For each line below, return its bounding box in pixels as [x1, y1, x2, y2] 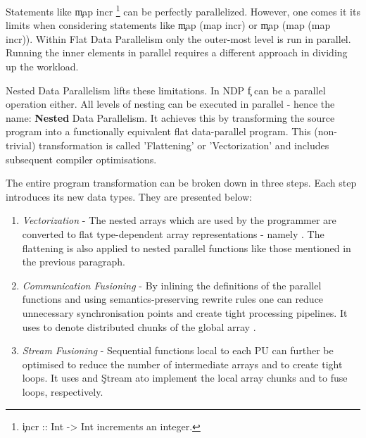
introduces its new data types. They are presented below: [6, 189, 253, 204]
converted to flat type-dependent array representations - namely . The [22, 226, 324, 241]
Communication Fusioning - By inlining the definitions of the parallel [22, 277, 322, 292]
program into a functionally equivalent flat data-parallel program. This [6, 124, 311, 139]
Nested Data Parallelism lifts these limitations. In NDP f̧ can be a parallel [6, 82, 326, 97]
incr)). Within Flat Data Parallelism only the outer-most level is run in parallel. [6, 31, 351, 46]
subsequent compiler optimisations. [6, 151, 157, 166]
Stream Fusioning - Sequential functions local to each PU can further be [22, 343, 334, 358]
